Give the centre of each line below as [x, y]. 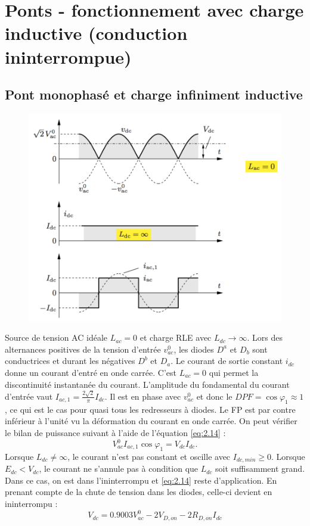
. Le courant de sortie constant [227, 361]
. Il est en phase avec [143, 396]
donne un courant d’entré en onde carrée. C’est [91, 373]
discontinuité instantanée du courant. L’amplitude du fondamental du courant [147, 384]
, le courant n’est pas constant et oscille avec [149, 456]
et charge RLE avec [176, 337]
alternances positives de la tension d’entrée [83, 349]
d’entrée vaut [29, 396]
